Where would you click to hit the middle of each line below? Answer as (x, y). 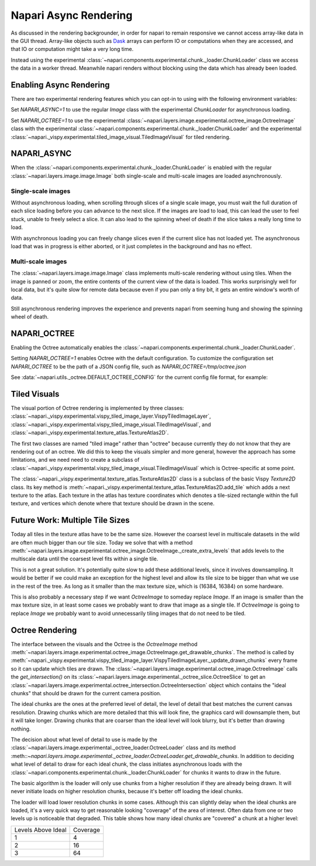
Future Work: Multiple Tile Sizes (70, 520)
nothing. (21, 729)
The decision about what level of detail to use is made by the (84, 739)
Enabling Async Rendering (60, 85)
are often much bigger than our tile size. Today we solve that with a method (102, 542)
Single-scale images (41, 191)
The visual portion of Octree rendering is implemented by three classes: (97, 408)
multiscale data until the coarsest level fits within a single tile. (85, 559)
